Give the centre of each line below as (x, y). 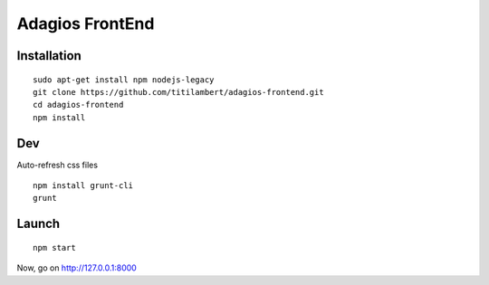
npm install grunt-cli (83, 186)
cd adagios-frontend (78, 105)
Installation (49, 56)
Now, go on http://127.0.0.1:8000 (77, 268)
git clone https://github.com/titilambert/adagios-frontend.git (179, 92)
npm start (54, 247)
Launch (38, 224)
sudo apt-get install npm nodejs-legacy (124, 80)
